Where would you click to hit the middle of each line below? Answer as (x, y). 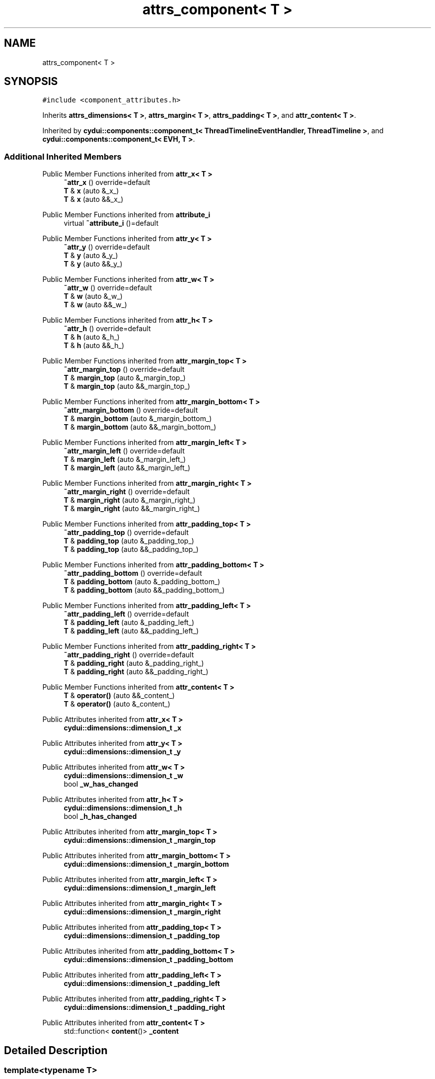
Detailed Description (56, 1050)
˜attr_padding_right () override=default (129, 655)
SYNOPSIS (31, 82)
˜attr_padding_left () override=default (126, 614)
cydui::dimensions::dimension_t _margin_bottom (146, 864)
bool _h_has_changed (100, 816)
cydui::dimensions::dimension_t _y (122, 752)
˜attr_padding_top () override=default (126, 533)
